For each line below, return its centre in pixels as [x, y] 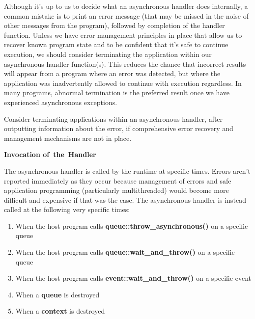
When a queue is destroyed [57, 294]
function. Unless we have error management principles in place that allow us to [123, 35]
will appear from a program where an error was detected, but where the [112, 73]
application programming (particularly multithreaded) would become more [116, 190]
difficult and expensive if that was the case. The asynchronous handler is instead [125, 199]
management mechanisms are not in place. [68, 138]
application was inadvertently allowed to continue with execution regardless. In [123, 83]
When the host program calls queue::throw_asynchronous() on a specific [132, 226]
